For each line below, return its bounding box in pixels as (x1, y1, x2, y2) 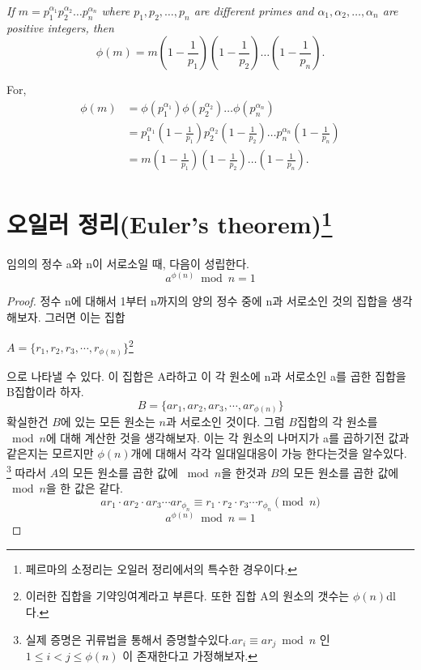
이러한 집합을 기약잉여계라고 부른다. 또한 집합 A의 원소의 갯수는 (25, 587, 350, 604)
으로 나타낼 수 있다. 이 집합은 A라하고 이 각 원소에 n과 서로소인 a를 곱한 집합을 (6, 367, 406, 384)
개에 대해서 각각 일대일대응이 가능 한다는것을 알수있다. (130, 445, 407, 462)
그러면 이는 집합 (45, 308, 125, 325)
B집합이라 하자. (6, 383, 84, 400)
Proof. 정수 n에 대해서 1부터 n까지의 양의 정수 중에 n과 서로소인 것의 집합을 (6, 292, 388, 309)
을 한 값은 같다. (45, 480, 123, 497)
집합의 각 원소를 (296, 413, 378, 430)
